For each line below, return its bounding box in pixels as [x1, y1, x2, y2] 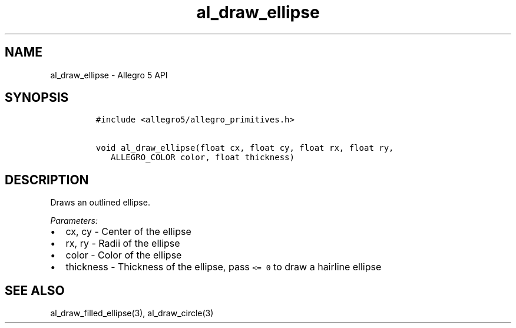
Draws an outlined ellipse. [50, 197, 150, 208]
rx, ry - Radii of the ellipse [65, 237, 180, 250]
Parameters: [50, 216, 98, 226]
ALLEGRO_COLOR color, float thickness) [111, 153, 295, 163]
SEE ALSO [5, 283, 65, 298]
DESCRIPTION [5, 172, 89, 187]
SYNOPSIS [5, 90, 69, 105]
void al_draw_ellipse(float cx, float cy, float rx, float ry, [95, 143, 394, 153]
